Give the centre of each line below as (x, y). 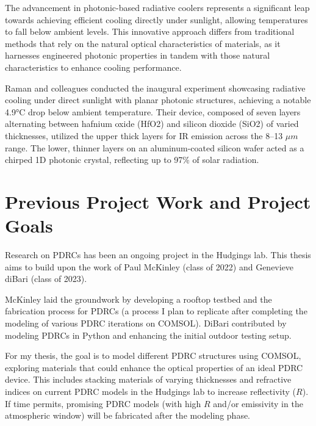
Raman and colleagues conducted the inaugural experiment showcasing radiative (155, 88)
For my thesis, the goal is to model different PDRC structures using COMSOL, (153, 356)
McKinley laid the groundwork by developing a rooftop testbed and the (138, 299)
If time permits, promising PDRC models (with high (103, 403)
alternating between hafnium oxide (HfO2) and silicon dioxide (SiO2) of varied (152, 124)
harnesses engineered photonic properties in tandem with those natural (138, 55)
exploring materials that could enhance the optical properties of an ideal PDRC (154, 367)
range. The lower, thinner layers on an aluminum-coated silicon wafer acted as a (155, 147)
